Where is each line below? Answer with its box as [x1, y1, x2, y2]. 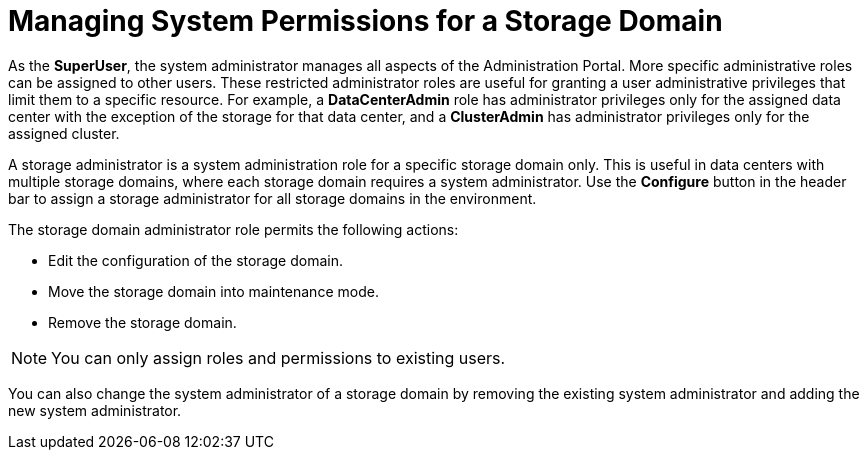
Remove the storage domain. [48, 313, 237, 331]
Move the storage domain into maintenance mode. [48, 282, 379, 300]
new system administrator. [8, 401, 182, 419]
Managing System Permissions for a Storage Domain [8, 4, 723, 38]
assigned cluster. [8, 124, 120, 142]
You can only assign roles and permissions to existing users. [51, 347, 506, 368]
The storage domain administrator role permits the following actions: [8, 220, 459, 238]
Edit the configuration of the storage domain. [48, 251, 343, 269]
